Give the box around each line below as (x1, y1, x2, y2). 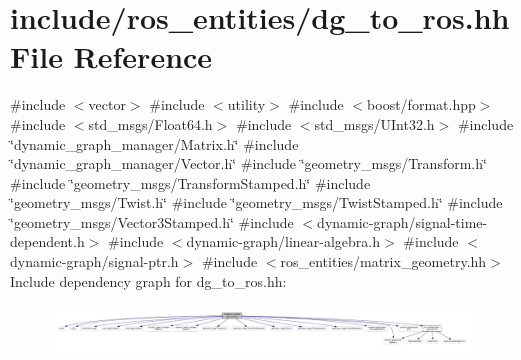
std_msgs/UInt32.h (314, 113, 435, 134)
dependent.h (10, 231, 85, 252)
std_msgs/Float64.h (88, 113, 213, 134)
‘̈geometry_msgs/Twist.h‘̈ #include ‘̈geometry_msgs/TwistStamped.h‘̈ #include (10, 192, 503, 213)
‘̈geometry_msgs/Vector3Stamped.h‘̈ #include (10, 211, 294, 232)
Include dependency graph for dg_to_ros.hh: (10, 270, 287, 291)
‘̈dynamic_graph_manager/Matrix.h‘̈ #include (10, 133, 299, 154)
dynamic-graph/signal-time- (317, 211, 488, 232)
